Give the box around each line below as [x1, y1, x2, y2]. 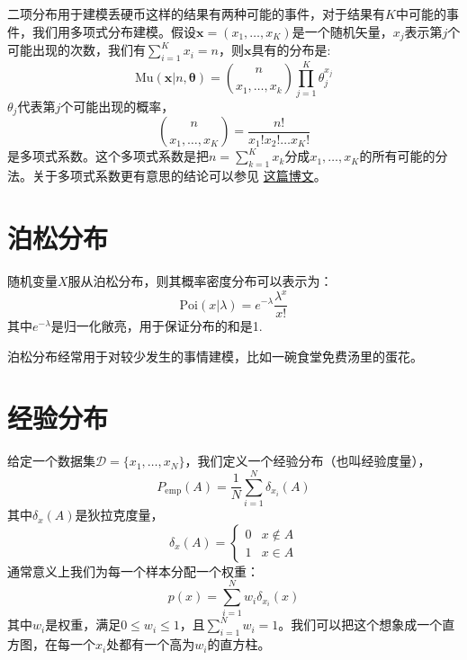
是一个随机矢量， [292, 22, 393, 40]
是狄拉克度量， [75, 505, 164, 524]
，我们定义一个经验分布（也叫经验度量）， [184, 451, 431, 470]
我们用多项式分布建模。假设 [31, 22, 196, 40]
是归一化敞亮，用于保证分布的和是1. [50, 317, 263, 335]
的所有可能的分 [359, 147, 448, 165]
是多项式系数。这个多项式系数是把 [7, 147, 209, 165]
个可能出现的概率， [60, 96, 175, 115]
